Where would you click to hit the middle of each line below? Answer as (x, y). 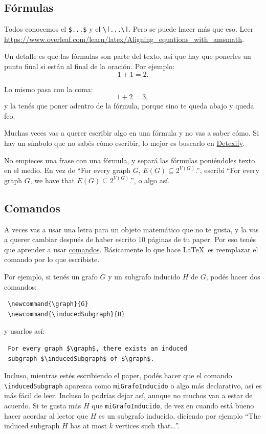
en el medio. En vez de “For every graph (68, 170)
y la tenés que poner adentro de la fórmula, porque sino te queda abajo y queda (129, 106)
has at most (88, 426)
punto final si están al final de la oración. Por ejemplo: (89, 66)
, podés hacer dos (233, 276)
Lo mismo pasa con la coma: (49, 89)
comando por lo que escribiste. (52, 259)
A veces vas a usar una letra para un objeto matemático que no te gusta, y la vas (131, 229)
